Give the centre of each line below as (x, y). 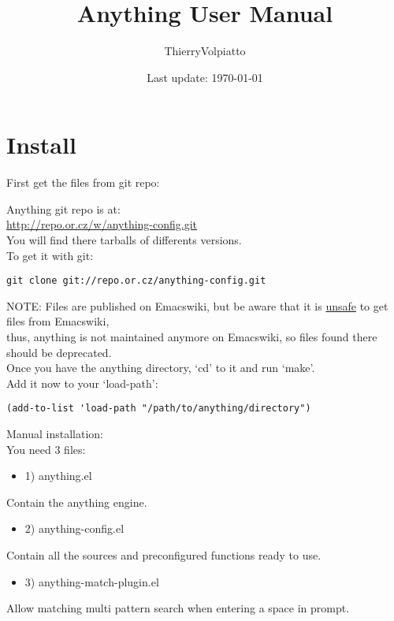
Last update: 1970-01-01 (205, 77)
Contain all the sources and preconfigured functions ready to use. (164, 555)
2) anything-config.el (74, 528)
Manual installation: (55, 434)
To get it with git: (50, 255)
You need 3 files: (46, 449)
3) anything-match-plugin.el (92, 581)
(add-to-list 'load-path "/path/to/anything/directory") (159, 409)
